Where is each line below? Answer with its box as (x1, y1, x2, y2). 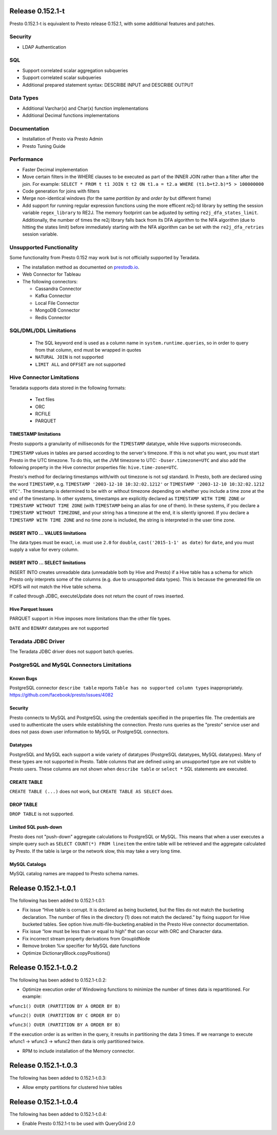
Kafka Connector (35, 293, 71, 299)
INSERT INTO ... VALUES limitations (9, 530, 87, 536)
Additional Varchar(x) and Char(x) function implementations (22, 105, 149, 111)
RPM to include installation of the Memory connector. (22, 1048, 135, 1054)
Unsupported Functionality (9, 244, 78, 251)
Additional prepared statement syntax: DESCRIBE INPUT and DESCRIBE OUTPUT (22, 82, 194, 88)
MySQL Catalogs (9, 861, 46, 867)
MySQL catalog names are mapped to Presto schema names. (9, 870, 139, 876)
